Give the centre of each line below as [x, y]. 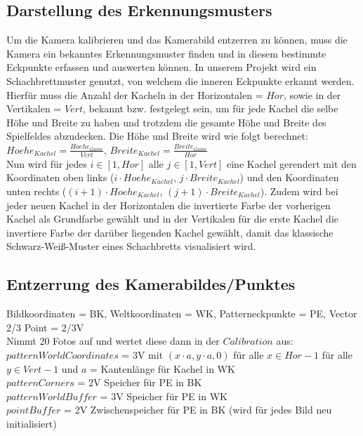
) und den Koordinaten [289, 177]
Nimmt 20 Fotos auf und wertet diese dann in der [113, 341]
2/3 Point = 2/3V [45, 327]
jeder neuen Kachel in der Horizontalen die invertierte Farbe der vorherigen [169, 205]
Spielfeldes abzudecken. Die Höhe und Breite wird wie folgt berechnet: [157, 136]
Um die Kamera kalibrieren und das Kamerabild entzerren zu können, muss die [177, 40]
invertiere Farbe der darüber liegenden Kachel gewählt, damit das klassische [170, 232]
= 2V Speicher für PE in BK [140, 382]
